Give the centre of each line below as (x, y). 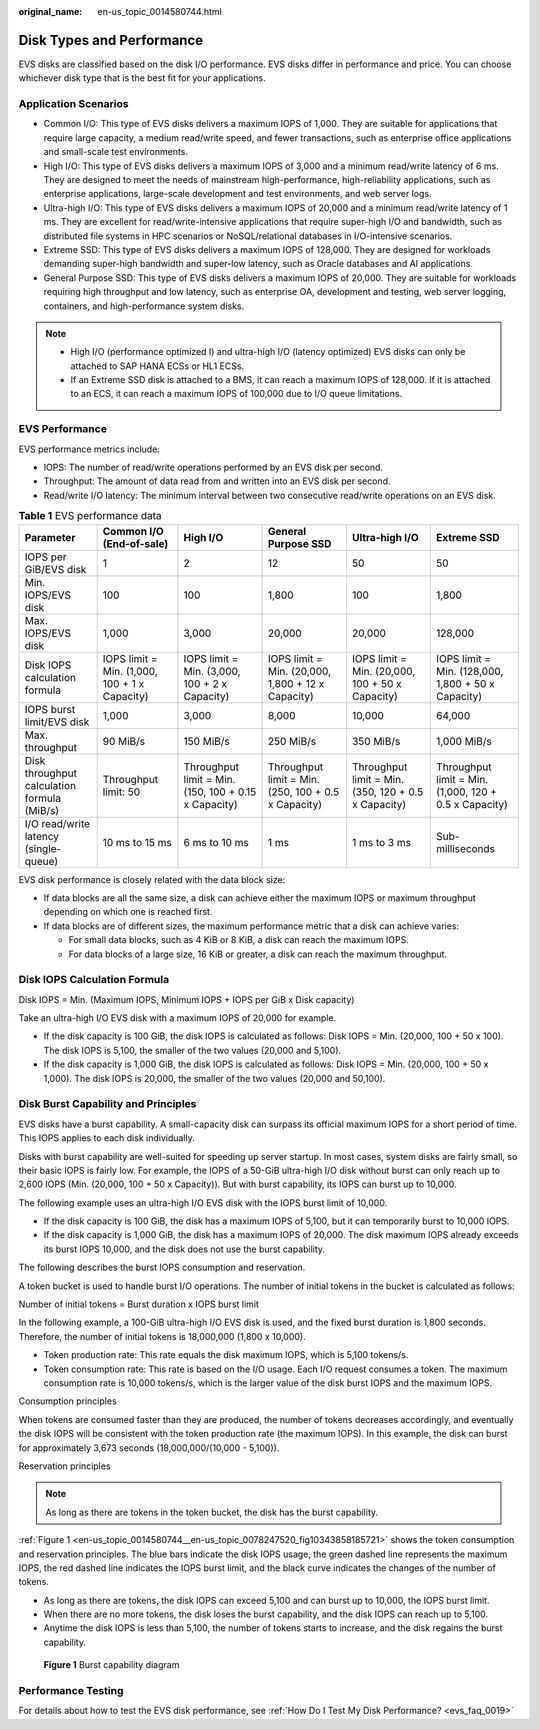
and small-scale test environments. (116, 152)
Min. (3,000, (212, 671)
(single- (43, 848)
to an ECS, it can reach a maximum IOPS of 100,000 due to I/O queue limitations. (236, 394)
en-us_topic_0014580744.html (159, 11)
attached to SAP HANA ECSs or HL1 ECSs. (157, 366)
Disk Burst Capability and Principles (107, 1104)
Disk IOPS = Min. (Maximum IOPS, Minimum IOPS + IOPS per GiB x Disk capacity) (186, 999)
